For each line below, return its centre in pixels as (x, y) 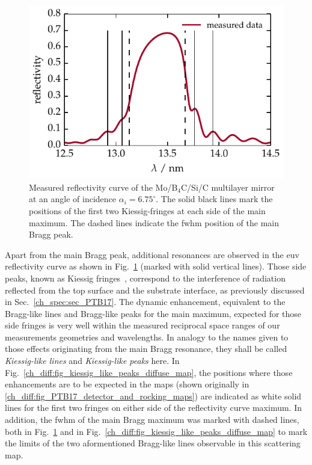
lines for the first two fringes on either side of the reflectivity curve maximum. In (154, 408)
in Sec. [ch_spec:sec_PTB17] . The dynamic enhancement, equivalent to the (145, 302)
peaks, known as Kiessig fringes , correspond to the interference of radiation (145, 278)
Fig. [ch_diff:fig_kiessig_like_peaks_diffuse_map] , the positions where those (149, 372)
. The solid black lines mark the (214, 199)
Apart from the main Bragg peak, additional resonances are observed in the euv (152, 254)
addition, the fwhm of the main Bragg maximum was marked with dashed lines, (152, 420)
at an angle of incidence (73, 199)
